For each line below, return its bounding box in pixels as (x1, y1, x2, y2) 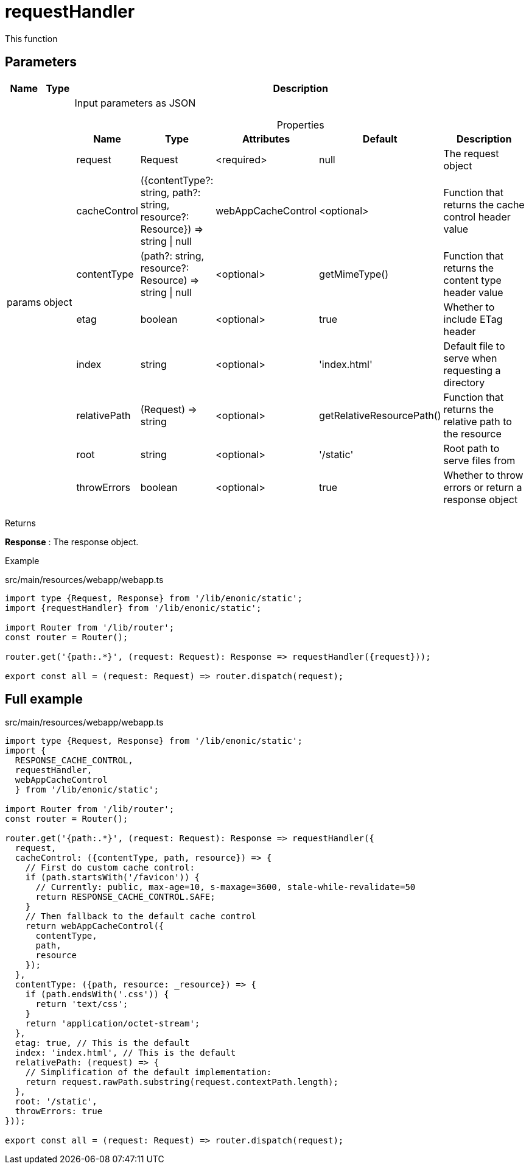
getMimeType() (319, 267, 388, 280)
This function (5, 33, 58, 44)
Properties (276, 118, 324, 131)
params (7, 295, 41, 308)
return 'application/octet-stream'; (25, 1019, 200, 1029)
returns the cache (443, 198, 525, 211)
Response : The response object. (5, 536, 139, 547)
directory (443, 376, 485, 389)
